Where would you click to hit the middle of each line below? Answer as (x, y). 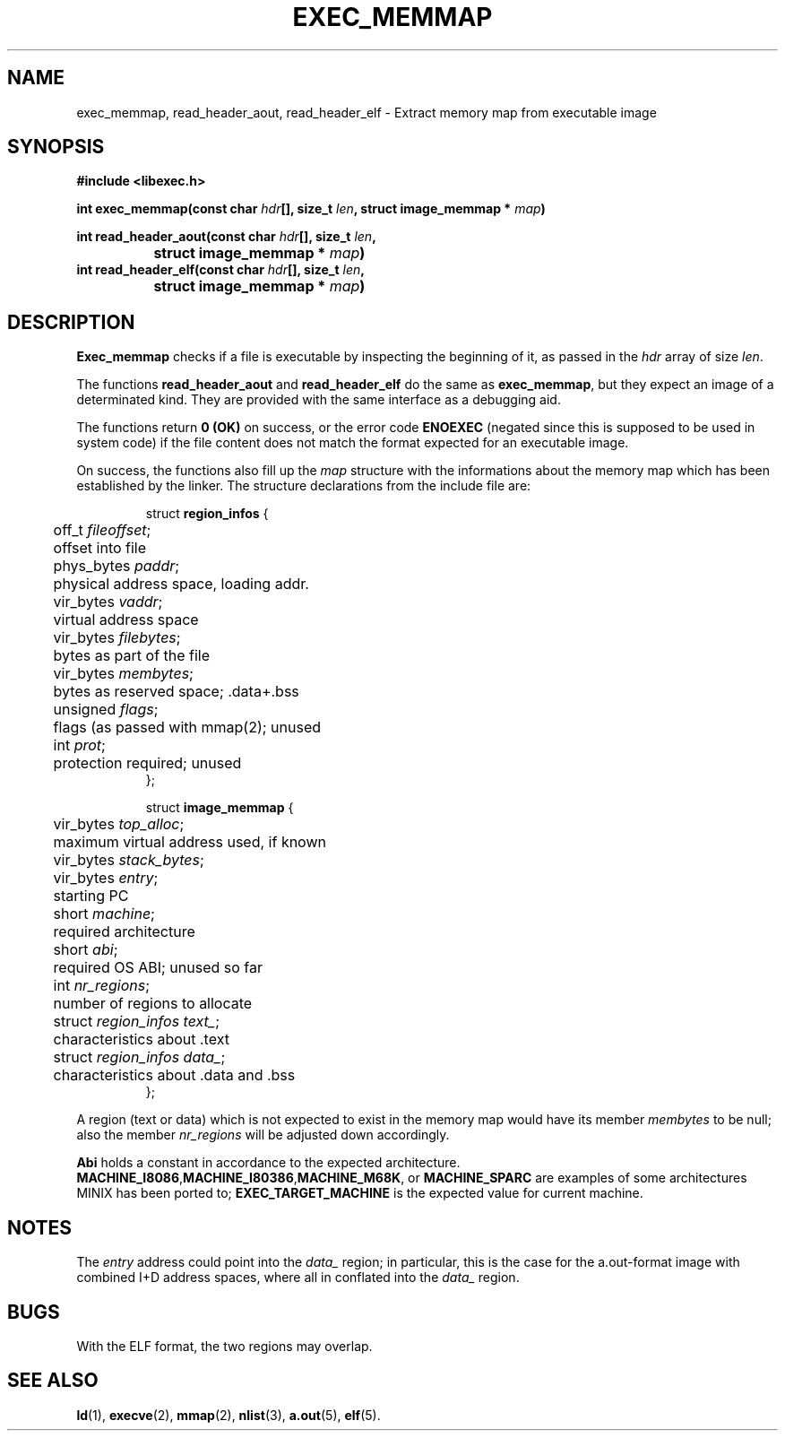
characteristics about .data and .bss (174, 1075)
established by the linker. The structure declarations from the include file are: (304, 486)
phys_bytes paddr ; (116, 566)
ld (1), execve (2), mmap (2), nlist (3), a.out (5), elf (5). (229, 1415)
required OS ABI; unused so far (158, 968)
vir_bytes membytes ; (123, 674)
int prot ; (79, 745)
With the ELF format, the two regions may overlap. (224, 1346)
